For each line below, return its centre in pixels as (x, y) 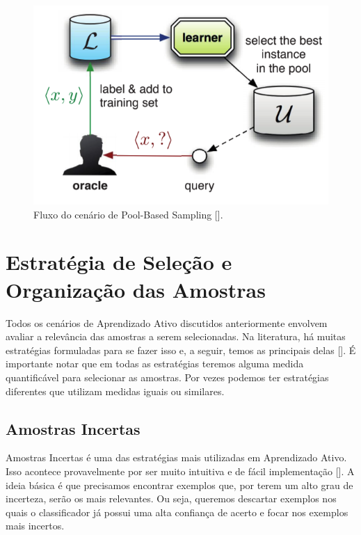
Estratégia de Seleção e (119, 262)
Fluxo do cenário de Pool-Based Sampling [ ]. (128, 214)
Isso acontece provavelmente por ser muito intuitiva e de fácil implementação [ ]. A (180, 471)
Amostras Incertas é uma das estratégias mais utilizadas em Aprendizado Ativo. (176, 457)
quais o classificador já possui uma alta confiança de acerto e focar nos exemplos (177, 512)
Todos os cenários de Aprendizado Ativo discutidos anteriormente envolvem (167, 322)
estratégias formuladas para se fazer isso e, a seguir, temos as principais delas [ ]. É (181, 350)
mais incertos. (35, 526)
